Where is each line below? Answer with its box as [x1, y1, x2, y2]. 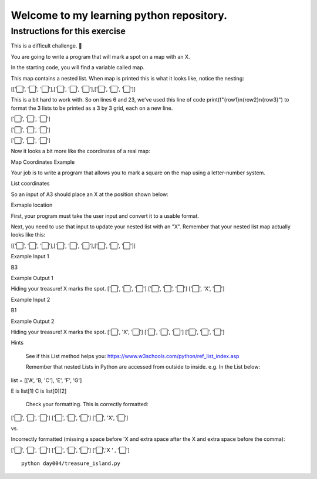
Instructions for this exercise [11, 26, 126, 36]
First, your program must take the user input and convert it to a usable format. [11, 212, 200, 220]
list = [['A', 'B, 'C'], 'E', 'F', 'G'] [11, 376, 82, 384]
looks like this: [11, 231, 46, 238]
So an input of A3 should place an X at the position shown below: [11, 191, 168, 198]
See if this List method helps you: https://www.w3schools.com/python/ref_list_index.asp [25, 352, 240, 359]
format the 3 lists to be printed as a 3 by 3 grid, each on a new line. [11, 104, 173, 112]
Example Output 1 [11, 274, 53, 281]
